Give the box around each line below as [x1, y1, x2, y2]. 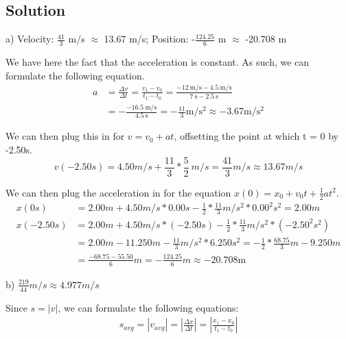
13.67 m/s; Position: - [104, 32, 195, 46]
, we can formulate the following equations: [58, 300, 239, 314]
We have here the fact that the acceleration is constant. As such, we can [5, 55, 310, 69]
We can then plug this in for [5, 129, 125, 143]
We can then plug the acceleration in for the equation [5, 185, 231, 199]
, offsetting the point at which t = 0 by [174, 129, 339, 143]
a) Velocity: [5, 32, 54, 46]
